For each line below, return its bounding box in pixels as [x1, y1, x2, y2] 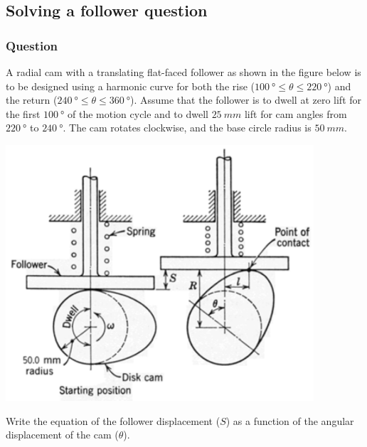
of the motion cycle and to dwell [68, 106, 208, 121]
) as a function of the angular [225, 413, 354, 428]
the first [6, 106, 41, 121]
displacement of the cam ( [6, 427, 119, 442]
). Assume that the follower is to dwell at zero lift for [130, 92, 362, 107]
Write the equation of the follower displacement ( [6, 413, 220, 428]
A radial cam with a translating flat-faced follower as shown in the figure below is [6, 65, 361, 79]
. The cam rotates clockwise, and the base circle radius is [63, 120, 312, 135]
